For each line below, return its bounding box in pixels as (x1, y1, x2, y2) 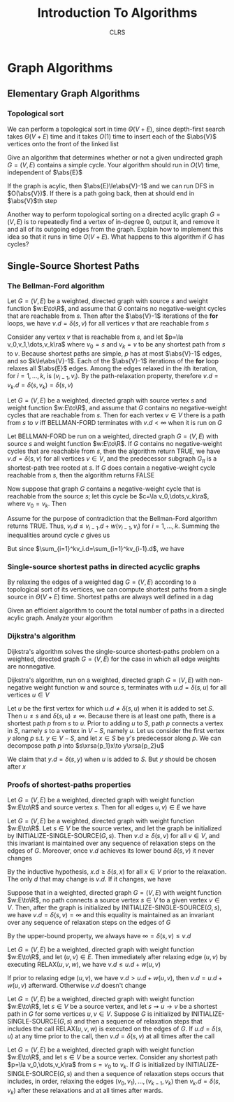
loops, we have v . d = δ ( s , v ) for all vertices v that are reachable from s (7, 319, 210, 328)
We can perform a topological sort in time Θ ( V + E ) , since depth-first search (7, 125, 226, 133)
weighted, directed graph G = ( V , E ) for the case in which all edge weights (7, 655, 220, 663)
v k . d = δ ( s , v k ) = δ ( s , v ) (7, 380, 73, 391)
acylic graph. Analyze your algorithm (7, 614, 113, 622)
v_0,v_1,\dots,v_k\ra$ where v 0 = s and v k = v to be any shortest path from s (7, 340, 226, 351)
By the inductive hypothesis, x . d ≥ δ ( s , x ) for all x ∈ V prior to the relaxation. (7, 867, 227, 876)
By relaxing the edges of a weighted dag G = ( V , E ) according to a (7, 578, 197, 586)
